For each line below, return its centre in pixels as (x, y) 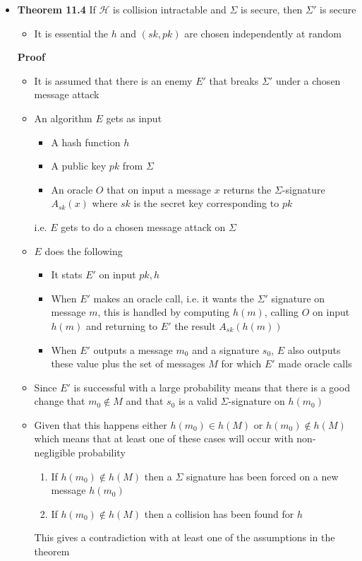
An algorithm (63, 118)
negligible (55, 453)
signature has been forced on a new (262, 476)
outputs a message (133, 349)
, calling (282, 312)
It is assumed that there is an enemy (113, 80)
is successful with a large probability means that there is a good (212, 387)
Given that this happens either (101, 424)
